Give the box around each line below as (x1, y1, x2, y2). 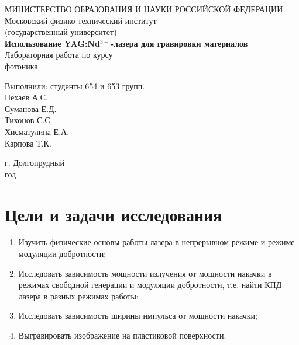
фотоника (5, 60, 38, 72)
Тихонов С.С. (5, 114, 53, 126)
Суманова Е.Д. (5, 102, 57, 114)
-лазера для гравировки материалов (110, 37, 248, 49)
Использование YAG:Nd (5, 37, 100, 49)
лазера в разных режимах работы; (18, 290, 139, 302)
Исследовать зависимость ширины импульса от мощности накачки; (18, 309, 257, 322)
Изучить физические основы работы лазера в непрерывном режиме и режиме (18, 236, 295, 248)
